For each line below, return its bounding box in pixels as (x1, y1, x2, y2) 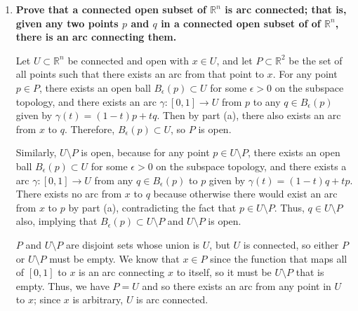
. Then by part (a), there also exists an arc (157, 108, 341, 123)
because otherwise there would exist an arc (153, 186, 338, 201)
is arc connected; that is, (225, 2, 347, 16)
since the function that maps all (210, 251, 347, 265)
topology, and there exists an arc (15, 94, 157, 109)
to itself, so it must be (176, 265, 272, 279)
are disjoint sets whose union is (65, 237, 200, 251)
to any (253, 94, 281, 109)
